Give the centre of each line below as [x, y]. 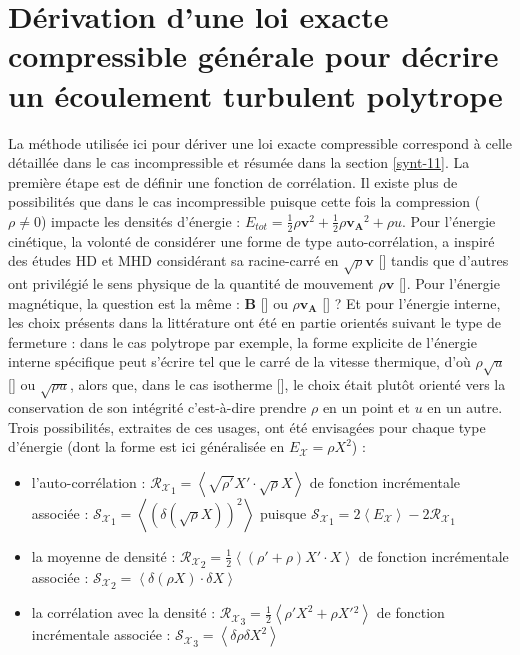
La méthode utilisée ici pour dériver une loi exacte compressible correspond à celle [260, 142]
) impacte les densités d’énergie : [140, 220]
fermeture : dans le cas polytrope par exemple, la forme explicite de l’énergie [242, 341]
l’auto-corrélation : [88, 481]
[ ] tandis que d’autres [443, 260]
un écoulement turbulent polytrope [255, 94]
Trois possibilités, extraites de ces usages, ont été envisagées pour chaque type [247, 426]
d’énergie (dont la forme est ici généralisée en [146, 446]
